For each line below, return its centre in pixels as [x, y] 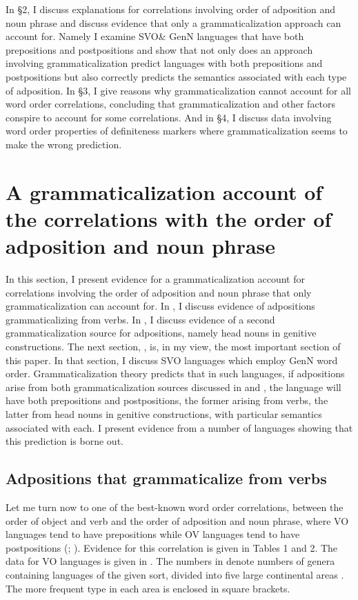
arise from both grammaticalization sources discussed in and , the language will [173, 387]
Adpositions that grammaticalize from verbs [166, 478]
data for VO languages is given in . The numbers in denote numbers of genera [170, 561]
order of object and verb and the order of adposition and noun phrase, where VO [177, 520]
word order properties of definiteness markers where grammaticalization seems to [177, 131]
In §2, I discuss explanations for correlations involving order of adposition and [171, 9]
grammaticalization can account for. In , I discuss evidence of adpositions [160, 306]
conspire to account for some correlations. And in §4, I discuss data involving [169, 117]
